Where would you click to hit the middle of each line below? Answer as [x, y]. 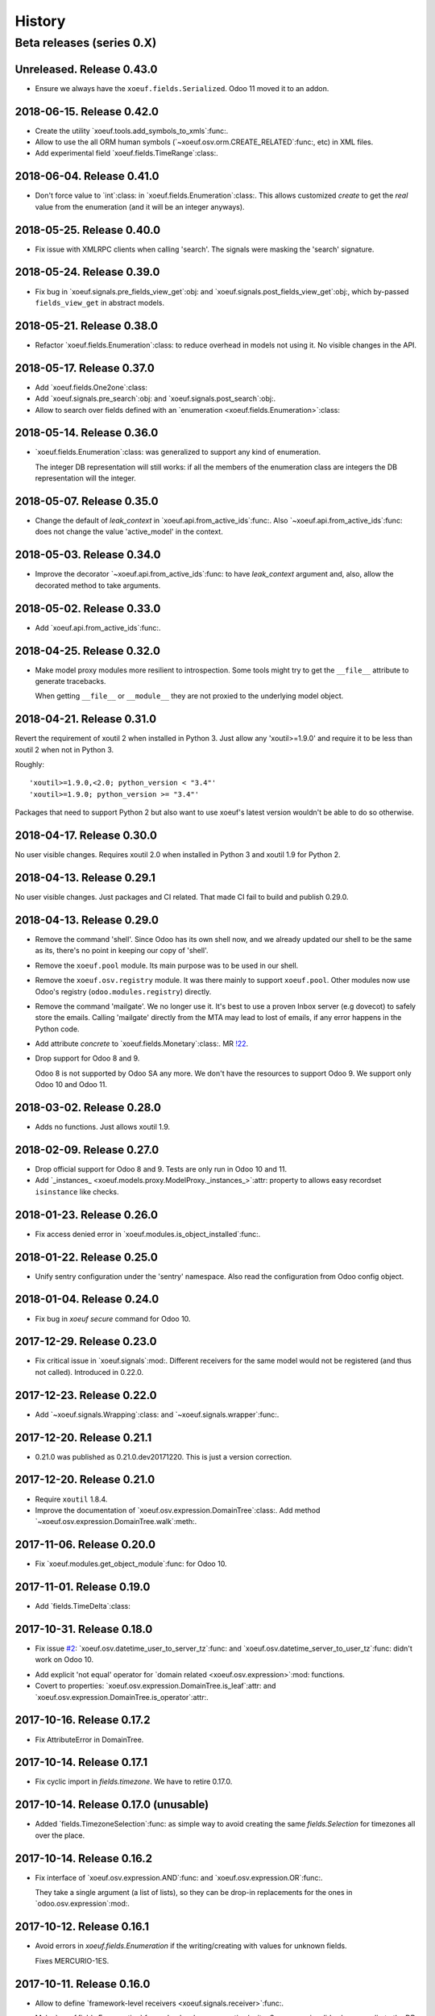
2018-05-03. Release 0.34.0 [88, 555]
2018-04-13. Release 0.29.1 [85, 878]
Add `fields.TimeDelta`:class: [83, 1606]
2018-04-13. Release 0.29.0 [87, 920]
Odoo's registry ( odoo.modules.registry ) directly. [123, 991]
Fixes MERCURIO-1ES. [72, 1960]
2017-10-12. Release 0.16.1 [82, 1927]
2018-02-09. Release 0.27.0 [87, 1150]
